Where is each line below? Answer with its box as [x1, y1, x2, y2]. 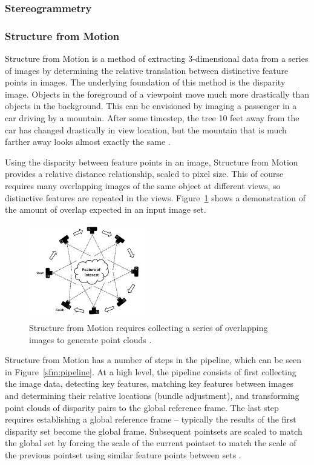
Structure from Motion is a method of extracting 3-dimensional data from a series [5, 52, 309, 65]
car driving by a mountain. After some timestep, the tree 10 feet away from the [5, 112, 299, 124]
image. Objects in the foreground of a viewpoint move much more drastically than [5, 87, 310, 100]
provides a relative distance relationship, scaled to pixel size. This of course [5, 167, 284, 180]
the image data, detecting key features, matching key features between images [5, 377, 294, 390]
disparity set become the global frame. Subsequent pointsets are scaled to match [5, 424, 303, 437]
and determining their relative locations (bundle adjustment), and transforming [5, 389, 299, 401]
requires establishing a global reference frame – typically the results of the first [5, 413, 296, 426]
